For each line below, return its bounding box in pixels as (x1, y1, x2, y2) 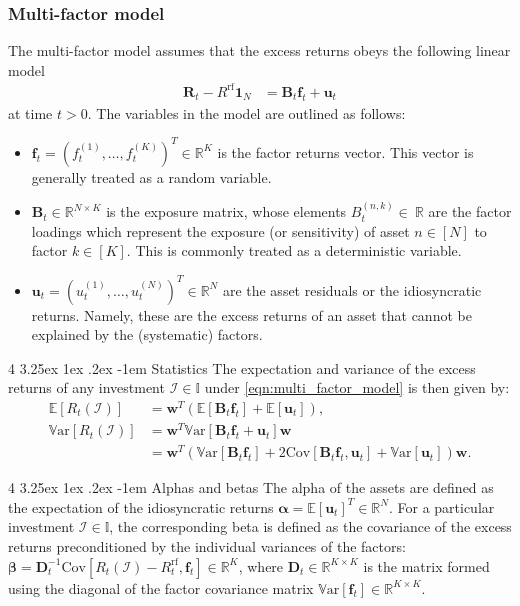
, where (238, 555, 284, 576)
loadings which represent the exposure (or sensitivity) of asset (31, 220, 410, 241)
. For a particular (388, 496, 495, 517)
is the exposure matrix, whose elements (106, 201, 347, 222)
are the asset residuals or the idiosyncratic (222, 279, 482, 300)
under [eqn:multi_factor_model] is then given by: (204, 377, 510, 398)
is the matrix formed (363, 555, 490, 576)
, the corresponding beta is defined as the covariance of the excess (109, 516, 512, 537)
